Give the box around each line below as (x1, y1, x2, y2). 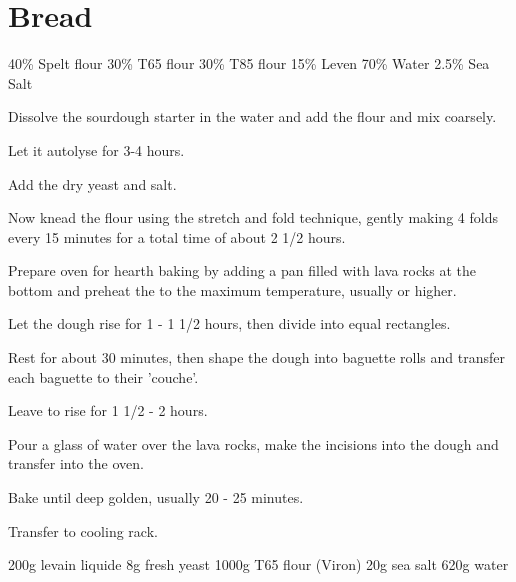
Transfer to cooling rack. (8, 520, 158, 541)
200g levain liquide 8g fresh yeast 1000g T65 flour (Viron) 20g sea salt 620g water (8, 554, 509, 575)
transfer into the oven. (8, 453, 144, 474)
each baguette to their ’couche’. (8, 366, 199, 387)
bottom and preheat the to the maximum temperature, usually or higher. (8, 279, 457, 300)
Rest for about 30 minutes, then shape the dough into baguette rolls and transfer (8, 347, 505, 368)
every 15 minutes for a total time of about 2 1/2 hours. (8, 226, 346, 247)
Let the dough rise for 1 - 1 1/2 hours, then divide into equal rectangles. (8, 313, 451, 334)
